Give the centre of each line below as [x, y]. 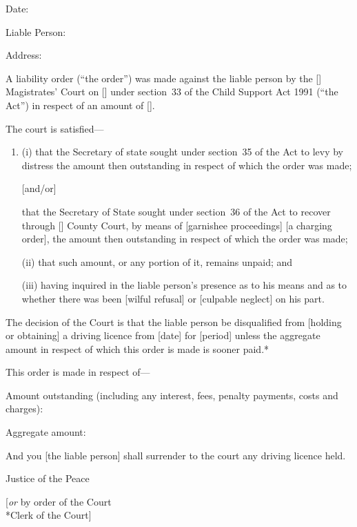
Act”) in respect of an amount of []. [80, 105]
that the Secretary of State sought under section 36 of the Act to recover [176, 211]
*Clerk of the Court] [49, 515]
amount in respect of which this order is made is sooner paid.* [137, 348]
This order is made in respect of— [78, 372]
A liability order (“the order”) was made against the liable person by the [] [164, 78]
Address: [24, 55]
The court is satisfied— [55, 128]
